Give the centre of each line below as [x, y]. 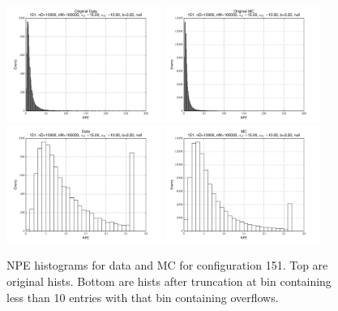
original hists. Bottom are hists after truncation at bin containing [169, 281]
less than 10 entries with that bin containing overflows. [143, 297]
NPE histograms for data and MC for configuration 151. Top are [167, 265]
